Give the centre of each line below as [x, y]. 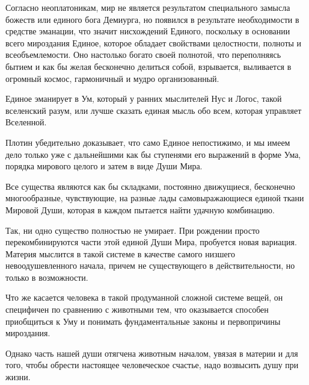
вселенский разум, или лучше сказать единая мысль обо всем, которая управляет [154, 110]
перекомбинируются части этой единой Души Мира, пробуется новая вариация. [151, 242]
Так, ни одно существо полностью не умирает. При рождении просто [133, 230]
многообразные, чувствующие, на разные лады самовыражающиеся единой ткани [155, 198]
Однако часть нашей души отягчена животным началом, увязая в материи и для [152, 353]
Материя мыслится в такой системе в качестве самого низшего [121, 253]
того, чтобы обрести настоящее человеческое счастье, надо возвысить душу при [152, 365]
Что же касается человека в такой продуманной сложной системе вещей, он [144, 297]
